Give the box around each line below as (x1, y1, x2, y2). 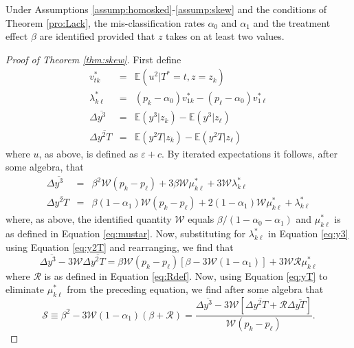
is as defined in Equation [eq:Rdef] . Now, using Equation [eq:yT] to (44, 268, 328, 283)
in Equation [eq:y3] (268, 226, 349, 241)
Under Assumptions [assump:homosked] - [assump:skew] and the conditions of (5, 2, 327, 16)
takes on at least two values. (166, 29, 285, 43)
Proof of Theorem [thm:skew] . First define (5, 52, 181, 66)
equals (188, 212, 214, 226)
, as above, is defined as (38, 146, 138, 160)
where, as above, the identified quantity (5, 212, 172, 226)
